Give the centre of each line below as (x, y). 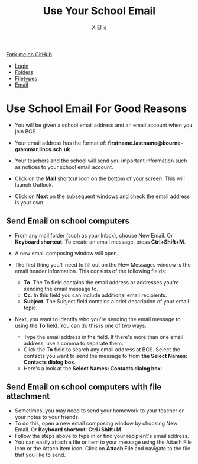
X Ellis (99, 27)
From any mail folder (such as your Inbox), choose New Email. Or (94, 235)
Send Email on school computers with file (84, 387)
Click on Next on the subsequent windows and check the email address (102, 196)
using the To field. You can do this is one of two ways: (80, 325)
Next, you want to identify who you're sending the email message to (98, 319)
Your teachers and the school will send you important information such (101, 161)
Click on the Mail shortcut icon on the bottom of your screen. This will (100, 178)
